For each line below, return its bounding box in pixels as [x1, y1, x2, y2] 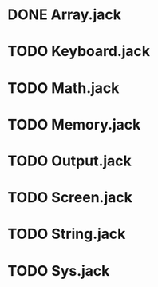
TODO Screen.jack [7, 189, 133, 207]
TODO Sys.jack [7, 261, 110, 280]
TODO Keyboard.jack [7, 42, 151, 61]
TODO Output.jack [7, 152, 132, 169]
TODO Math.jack [7, 78, 120, 97]
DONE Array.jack [7, 6, 121, 24]
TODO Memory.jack [7, 115, 141, 134]
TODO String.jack [7, 225, 126, 243]
